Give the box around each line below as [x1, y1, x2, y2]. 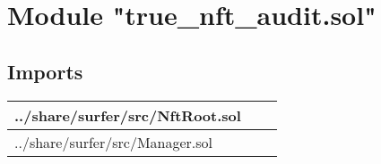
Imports [7, 57, 83, 85]
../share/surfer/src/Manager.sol [14, 131, 213, 152]
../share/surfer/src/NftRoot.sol [14, 104, 241, 126]
